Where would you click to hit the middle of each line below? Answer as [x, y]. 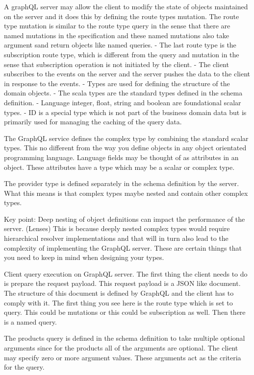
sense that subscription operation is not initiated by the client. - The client [116, 64]
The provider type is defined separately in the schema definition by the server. [122, 183]
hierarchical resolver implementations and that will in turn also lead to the [116, 238]
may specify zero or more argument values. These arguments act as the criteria [123, 357]
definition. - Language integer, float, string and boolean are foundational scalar [123, 102]
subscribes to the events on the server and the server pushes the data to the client [127, 74]
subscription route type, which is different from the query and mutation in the [122, 54]
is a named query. [30, 321]
